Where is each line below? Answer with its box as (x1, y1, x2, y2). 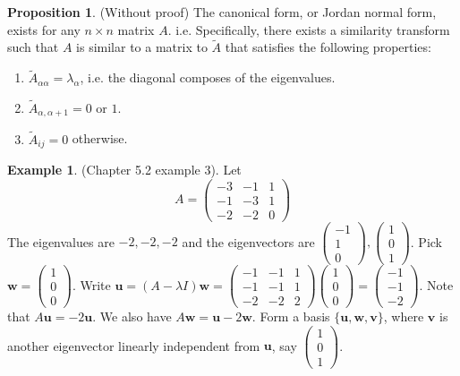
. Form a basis (251, 307, 330, 326)
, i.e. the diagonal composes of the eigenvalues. (80, 68, 336, 87)
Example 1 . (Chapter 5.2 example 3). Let (7, 160, 242, 179)
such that (7, 38, 59, 56)
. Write (72, 275, 111, 294)
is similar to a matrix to (76, 38, 208, 56)
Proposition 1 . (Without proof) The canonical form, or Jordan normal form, (7, 3, 437, 21)
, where (383, 307, 424, 326)
